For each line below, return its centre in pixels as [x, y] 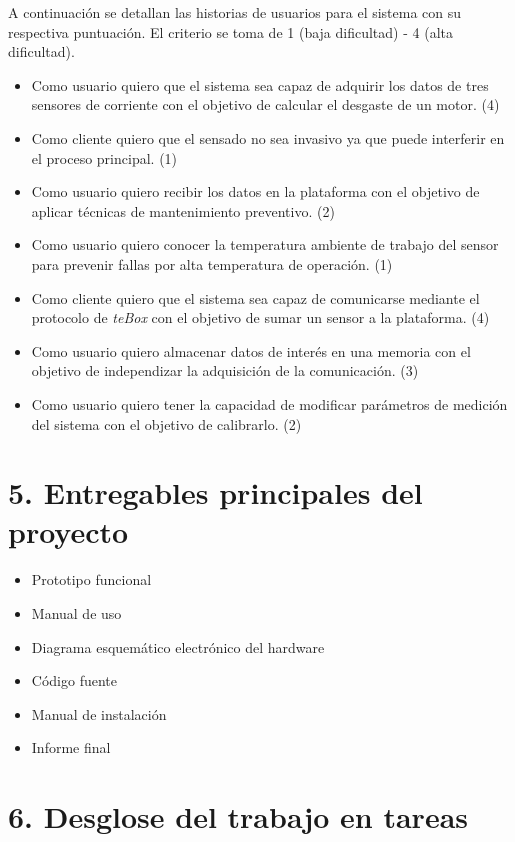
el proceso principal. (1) [104, 157]
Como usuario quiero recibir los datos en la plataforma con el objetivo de [255, 191]
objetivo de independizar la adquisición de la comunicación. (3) [225, 370]
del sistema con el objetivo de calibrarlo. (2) [166, 423]
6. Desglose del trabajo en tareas [238, 816]
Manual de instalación [99, 713]
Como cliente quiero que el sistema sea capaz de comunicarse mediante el [255, 297]
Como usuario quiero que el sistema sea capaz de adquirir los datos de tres [260, 84]
